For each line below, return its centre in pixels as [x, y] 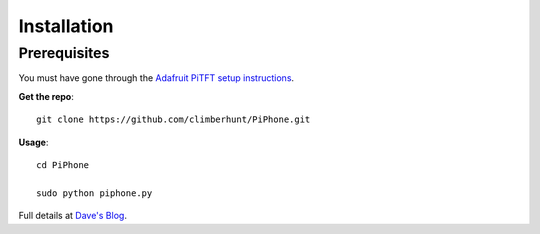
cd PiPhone [63, 164]
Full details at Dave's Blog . [72, 216]
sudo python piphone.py [94, 193]
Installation [66, 26]
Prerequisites [64, 53]
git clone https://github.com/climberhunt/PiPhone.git [173, 119]
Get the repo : [46, 96]
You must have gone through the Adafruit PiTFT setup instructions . [156, 78]
